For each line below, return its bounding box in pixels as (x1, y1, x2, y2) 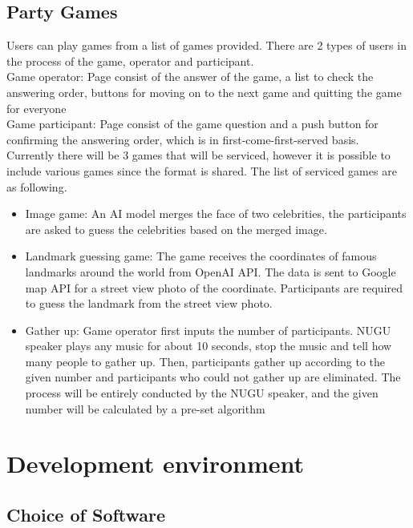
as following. (6, 178, 67, 195)
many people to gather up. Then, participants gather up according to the (25, 353, 386, 369)
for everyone (6, 99, 67, 116)
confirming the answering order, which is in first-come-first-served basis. (6, 131, 359, 147)
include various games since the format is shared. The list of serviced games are (6, 162, 397, 179)
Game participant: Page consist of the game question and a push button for (6, 115, 379, 132)
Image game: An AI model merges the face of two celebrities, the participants (25, 205, 407, 222)
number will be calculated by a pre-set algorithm (25, 400, 265, 417)
